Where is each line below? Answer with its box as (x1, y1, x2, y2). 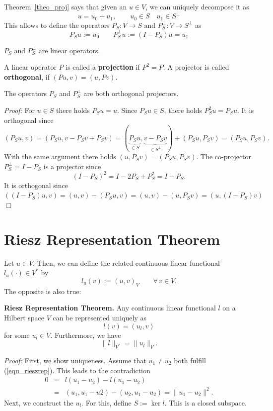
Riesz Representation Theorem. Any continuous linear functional (4, 303, 216, 313)
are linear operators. (38, 45, 100, 55)
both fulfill (174, 355, 206, 365)
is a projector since (43, 161, 101, 171)
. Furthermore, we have (50, 329, 121, 340)
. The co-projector (196, 151, 252, 162)
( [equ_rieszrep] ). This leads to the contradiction (4, 365, 150, 375)
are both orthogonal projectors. (83, 88, 179, 99)
